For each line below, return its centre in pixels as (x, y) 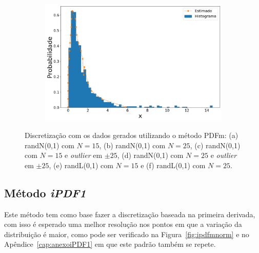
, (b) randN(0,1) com (132, 145)
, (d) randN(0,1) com (150, 155)
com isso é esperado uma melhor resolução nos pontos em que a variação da (123, 224)
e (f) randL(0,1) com (173, 165)
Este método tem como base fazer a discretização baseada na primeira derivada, (130, 214)
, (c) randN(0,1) (215, 145)
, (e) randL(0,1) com (81, 165)
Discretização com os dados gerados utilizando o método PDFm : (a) (132, 135)
